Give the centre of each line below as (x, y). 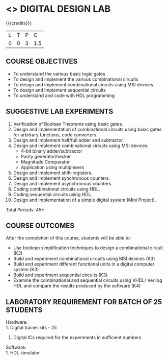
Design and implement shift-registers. (53, 173)
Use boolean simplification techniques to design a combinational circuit (88, 248)
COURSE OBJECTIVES (42, 62)
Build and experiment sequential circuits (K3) (60, 275)
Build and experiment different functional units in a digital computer (84, 264)
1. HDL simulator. (23, 353)
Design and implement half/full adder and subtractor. (68, 140)
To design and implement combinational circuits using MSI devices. (84, 84)
